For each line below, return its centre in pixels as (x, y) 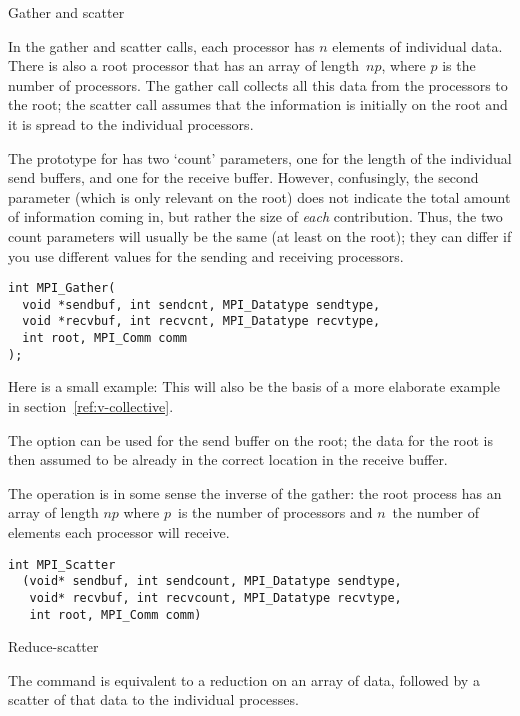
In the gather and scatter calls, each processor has (161, 45)
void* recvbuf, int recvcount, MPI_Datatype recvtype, (215, 597)
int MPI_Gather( (62, 288)
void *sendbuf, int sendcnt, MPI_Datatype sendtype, (201, 304)
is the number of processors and (275, 512)
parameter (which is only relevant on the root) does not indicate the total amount (259, 196)
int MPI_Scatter (62, 564)
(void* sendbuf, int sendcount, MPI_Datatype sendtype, (212, 581)
